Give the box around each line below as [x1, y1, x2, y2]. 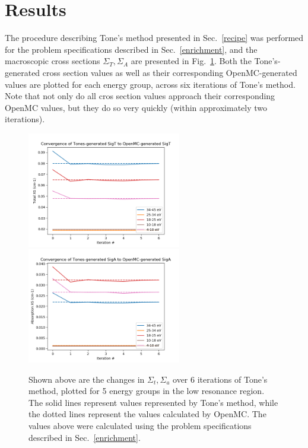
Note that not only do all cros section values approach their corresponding [5, 90, 275, 102]
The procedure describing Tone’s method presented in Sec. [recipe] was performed [5, 31, 304, 44]
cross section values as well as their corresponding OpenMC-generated [42, 66, 297, 78]
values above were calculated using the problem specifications [28, 420, 252, 431]
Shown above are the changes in [28, 373, 145, 385]
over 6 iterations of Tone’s [173, 373, 268, 385]
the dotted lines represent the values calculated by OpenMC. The [28, 408, 266, 420]
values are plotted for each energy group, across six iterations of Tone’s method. [5, 78, 296, 90]
